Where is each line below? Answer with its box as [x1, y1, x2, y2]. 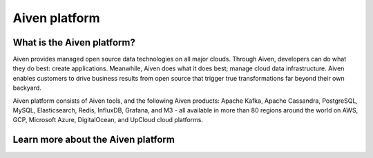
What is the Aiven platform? [12, 37, 136, 48]
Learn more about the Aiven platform [12, 134, 175, 146]
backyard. [12, 83, 41, 92]
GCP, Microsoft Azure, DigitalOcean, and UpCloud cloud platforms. [12, 116, 204, 124]
